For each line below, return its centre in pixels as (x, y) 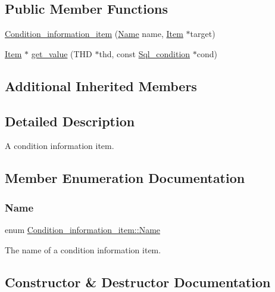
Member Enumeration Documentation (125, 178)
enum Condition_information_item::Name (83, 229)
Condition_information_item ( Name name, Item (94, 34)
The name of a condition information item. (83, 249)
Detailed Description (70, 121)
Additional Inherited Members (101, 86)
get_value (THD (62, 53)
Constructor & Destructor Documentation (138, 282)
